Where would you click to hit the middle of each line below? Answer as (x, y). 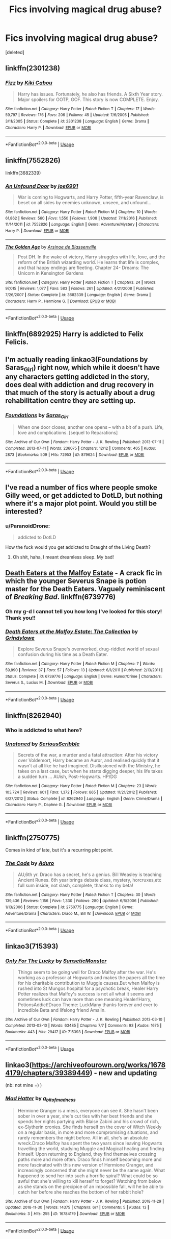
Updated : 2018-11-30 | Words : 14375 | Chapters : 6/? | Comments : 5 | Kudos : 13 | (77, 1208)
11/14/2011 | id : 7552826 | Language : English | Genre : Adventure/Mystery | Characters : (82, 225)
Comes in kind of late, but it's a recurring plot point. (59, 850)
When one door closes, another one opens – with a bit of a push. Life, (91, 427)
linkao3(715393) (32, 946)
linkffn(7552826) (33, 161)
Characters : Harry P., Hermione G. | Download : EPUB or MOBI (61, 301)
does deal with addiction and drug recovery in (80, 385)
